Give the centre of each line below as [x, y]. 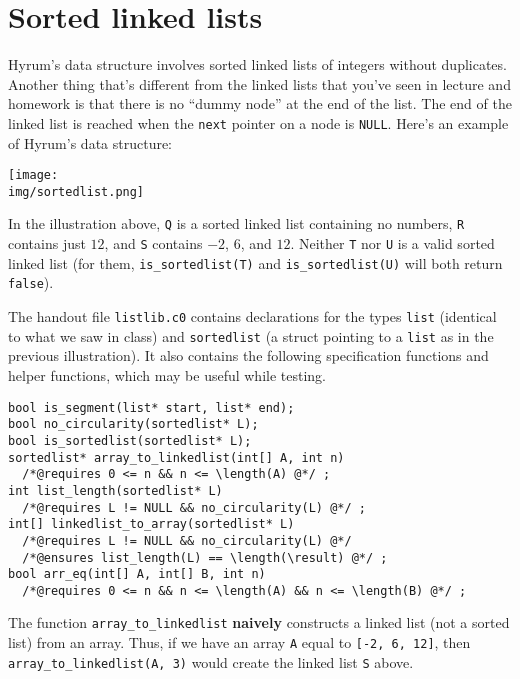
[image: [33, 175]
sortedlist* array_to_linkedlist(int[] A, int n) [176, 457]
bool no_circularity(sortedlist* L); [133, 424]
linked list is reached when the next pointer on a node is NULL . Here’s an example [258, 122]
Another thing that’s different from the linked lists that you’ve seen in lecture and [259, 83]
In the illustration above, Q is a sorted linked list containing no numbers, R [236, 223]
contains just [47, 243]
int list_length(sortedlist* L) [115, 490]
